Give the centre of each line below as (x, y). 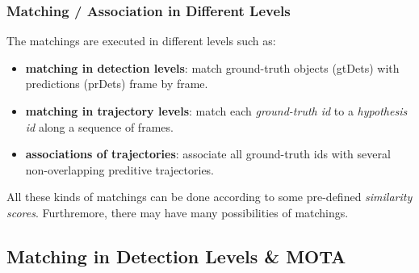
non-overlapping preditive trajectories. (120, 169)
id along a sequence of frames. (99, 126)
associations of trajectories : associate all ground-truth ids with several (208, 154)
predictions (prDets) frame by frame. (117, 84)
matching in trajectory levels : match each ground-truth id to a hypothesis (216, 111)
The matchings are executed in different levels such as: (141, 41)
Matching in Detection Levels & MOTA (176, 256)
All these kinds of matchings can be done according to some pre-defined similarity (209, 197)
